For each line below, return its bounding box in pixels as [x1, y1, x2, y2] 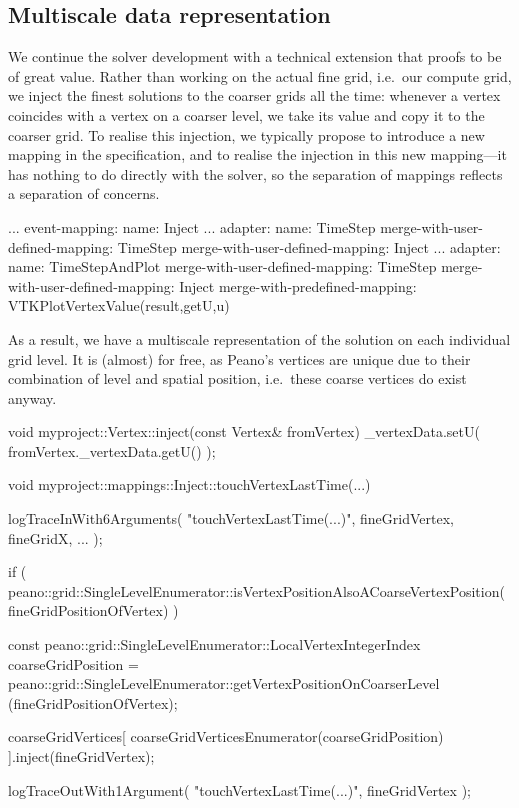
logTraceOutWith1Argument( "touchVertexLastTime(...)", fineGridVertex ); [8, 779, 471, 800]
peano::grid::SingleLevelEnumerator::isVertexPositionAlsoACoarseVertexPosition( [8, 580, 505, 601]
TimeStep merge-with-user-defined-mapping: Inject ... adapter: [117, 236, 501, 257]
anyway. [8, 387, 57, 408]
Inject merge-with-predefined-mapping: [179, 275, 417, 296]
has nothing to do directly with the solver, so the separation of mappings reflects [8, 163, 503, 184]
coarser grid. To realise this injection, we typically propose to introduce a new [8, 124, 485, 145]
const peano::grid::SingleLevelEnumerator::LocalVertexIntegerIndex [8, 634, 421, 655]
